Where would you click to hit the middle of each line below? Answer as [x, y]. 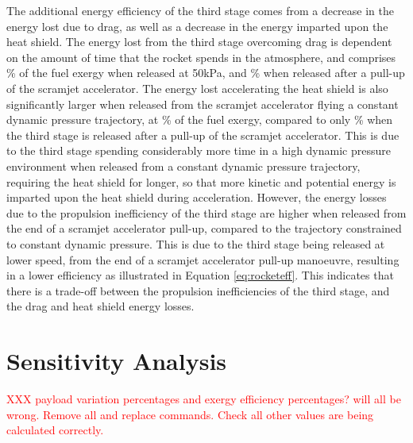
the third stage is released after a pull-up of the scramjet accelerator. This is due [203, 135]
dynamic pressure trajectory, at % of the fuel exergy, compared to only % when [200, 119]
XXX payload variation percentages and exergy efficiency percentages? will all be [204, 399]
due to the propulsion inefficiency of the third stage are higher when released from [206, 212]
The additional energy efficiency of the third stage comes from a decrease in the [200, 10]
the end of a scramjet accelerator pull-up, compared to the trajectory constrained [204, 228]
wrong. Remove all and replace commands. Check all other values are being [190, 414]
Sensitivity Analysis [117, 361]
